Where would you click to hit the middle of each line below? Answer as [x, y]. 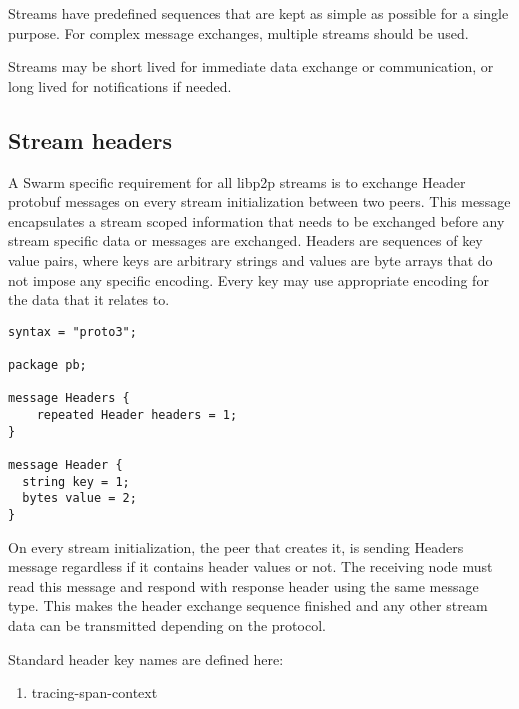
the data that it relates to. [89, 299]
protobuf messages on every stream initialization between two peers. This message [259, 201]
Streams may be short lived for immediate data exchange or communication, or [251, 66]
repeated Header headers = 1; [137, 415]
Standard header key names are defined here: [146, 658]
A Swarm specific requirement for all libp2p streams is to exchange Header [237, 181]
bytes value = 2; [79, 498]
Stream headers [90, 139]
